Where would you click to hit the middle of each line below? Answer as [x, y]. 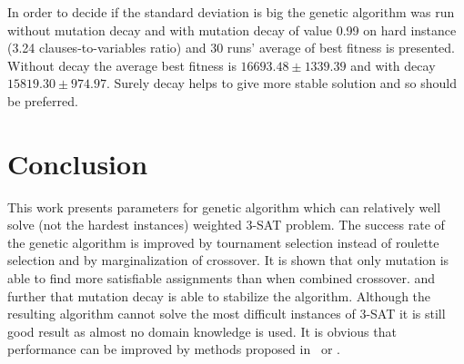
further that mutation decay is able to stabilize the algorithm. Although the [219, 295]
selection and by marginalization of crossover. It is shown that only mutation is [228, 260]
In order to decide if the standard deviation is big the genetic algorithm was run [231, 12]
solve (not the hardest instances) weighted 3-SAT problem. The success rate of [226, 225]
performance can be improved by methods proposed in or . [174, 349]
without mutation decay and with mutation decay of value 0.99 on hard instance [232, 30]
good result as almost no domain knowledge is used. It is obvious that [202, 331]
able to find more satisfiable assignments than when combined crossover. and [222, 278]
